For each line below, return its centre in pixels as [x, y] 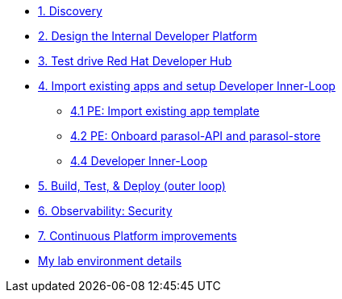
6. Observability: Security [105, 211]
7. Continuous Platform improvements [138, 236]
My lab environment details [110, 261]
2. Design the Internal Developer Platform [148, 36]
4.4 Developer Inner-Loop [139, 161]
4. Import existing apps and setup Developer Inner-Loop [187, 86]
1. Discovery [70, 11]
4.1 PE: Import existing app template [165, 111]
